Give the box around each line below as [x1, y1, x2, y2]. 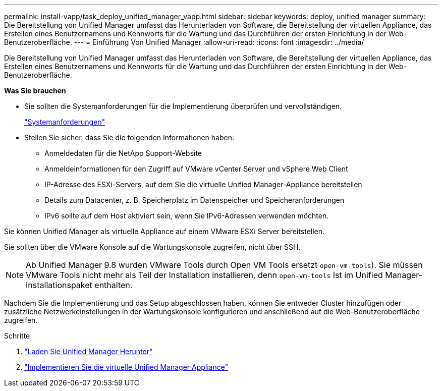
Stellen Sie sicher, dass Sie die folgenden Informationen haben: [24, 133, 235, 142]
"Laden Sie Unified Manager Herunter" [24, 347, 153, 356]
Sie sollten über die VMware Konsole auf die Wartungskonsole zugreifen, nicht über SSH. [4, 243, 301, 251]
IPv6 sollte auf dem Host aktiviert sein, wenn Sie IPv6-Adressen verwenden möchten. [44, 211, 329, 220]
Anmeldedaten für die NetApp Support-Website [44, 149, 202, 157]
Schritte [4, 331, 30, 340]
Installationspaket [26, 280, 92, 290]
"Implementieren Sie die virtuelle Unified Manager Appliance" [24, 363, 229, 371]
